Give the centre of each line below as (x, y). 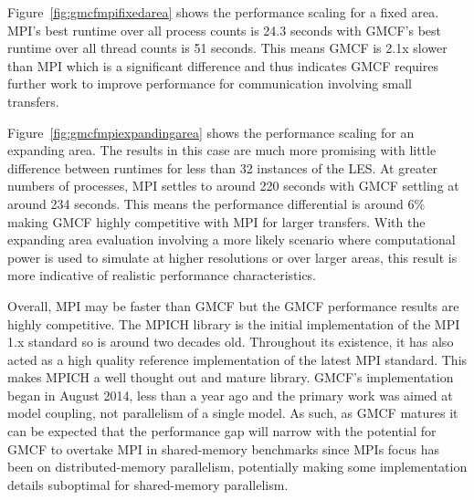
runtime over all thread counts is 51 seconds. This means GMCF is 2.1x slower (227, 48)
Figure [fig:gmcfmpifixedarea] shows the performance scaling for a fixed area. (223, 12)
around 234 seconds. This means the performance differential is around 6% (216, 203)
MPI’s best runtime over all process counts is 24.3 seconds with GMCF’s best (224, 30)
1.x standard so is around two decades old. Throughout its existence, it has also (231, 342)
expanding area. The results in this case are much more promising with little (222, 150)
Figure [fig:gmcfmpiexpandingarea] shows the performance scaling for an (211, 132)
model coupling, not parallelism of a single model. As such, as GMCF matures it (233, 413)
